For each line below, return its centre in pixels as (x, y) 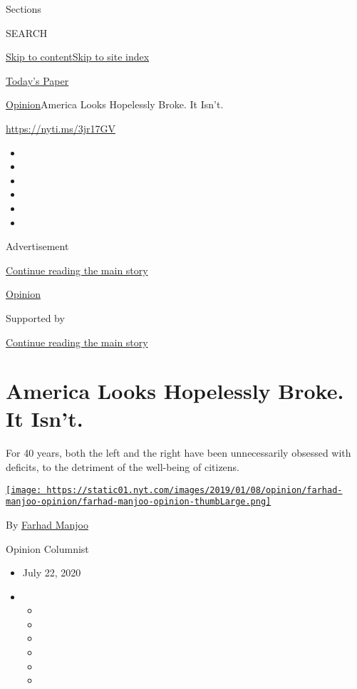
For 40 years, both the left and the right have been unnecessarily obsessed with (178, 453)
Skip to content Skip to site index (78, 57)
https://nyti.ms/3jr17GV (61, 128)
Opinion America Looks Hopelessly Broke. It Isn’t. (115, 104)
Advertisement (37, 246)
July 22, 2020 (52, 573)
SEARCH (27, 32)
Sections (24, 9)
